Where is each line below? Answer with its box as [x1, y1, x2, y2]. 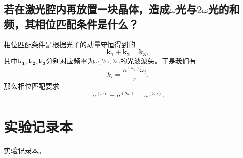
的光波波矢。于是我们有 [120, 55, 196, 65]
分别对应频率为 [46, 55, 95, 65]
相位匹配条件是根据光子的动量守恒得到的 [4, 39, 135, 49]
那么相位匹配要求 [4, 81, 59, 91]
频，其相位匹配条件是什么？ [4, 16, 139, 31]
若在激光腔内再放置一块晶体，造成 [4, 1, 170, 17]
